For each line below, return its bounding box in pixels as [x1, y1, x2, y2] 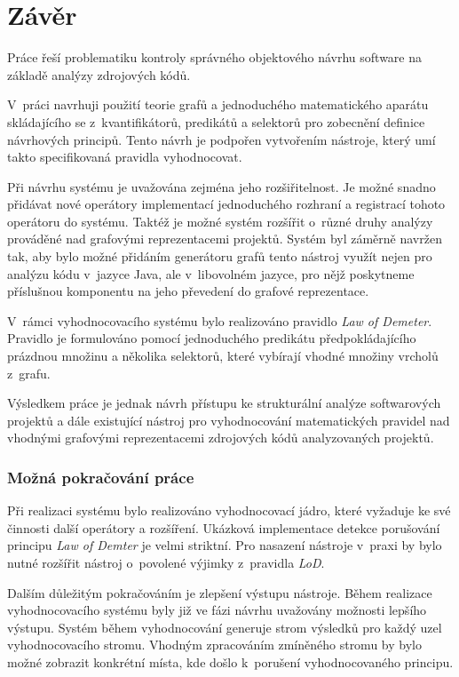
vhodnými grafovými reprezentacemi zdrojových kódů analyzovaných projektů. [7, 428, 434, 447]
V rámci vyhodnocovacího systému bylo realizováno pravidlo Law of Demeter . [7, 311, 432, 330]
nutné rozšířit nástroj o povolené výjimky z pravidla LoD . [7, 554, 325, 571]
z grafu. [7, 363, 51, 382]
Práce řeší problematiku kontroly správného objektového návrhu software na [7, 48, 423, 67]
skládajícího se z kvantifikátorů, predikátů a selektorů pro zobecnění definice [7, 112, 425, 131]
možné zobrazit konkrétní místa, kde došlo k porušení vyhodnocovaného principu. [7, 652, 454, 671]
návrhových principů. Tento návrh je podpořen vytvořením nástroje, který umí [7, 130, 436, 148]
